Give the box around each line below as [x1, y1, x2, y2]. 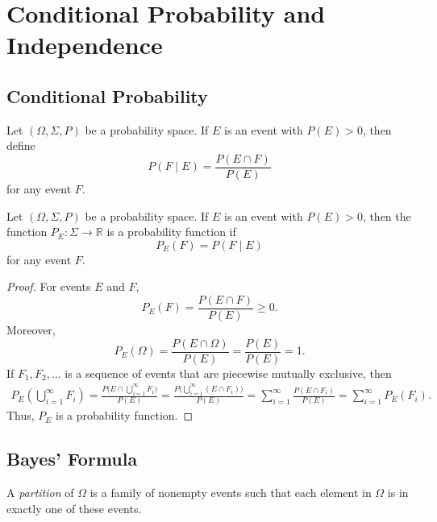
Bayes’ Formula [6, 446, 138, 471]
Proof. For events [6, 278, 91, 295]
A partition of [6, 484, 74, 501]
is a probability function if [106, 223, 236, 240]
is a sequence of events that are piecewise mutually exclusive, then [65, 364, 392, 381]
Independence [6, 28, 163, 61]
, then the [362, 207, 411, 224]
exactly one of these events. [6, 499, 142, 516]
